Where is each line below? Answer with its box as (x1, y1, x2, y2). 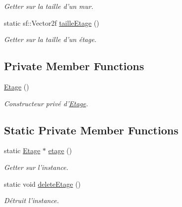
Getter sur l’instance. (4, 162, 69, 172)
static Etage (4, 145, 41, 156)
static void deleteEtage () (4, 178, 81, 189)
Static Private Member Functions (4, 122, 179, 137)
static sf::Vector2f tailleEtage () (4, 17, 99, 28)
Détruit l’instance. (4, 195, 59, 206)
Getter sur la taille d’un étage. (4, 34, 96, 44)
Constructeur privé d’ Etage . (4, 98, 89, 108)
